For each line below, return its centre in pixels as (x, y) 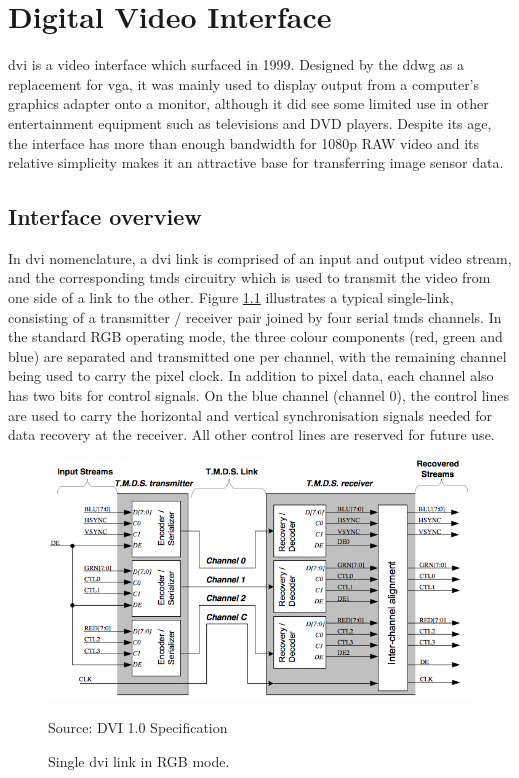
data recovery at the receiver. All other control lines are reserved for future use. (251, 434)
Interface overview (105, 216)
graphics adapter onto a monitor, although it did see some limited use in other (248, 103)
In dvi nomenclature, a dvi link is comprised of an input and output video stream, (260, 257)
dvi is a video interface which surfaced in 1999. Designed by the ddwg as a (236, 64)
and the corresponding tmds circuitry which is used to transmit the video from (249, 277)
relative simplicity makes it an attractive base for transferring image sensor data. (256, 162)
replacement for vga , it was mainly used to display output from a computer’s (244, 83)
